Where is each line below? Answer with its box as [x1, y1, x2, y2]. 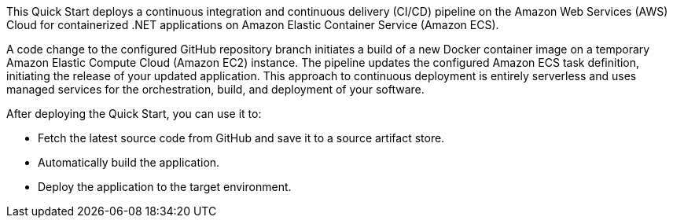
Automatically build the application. [38, 156, 220, 169]
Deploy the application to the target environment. [38, 180, 292, 193]
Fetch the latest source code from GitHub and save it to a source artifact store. [38, 131, 445, 145]
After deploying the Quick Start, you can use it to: [6, 107, 262, 120]
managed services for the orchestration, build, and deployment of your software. [6, 83, 425, 96]
